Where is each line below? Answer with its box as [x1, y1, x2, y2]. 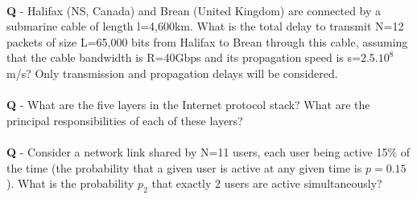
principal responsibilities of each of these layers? [6, 112, 243, 128]
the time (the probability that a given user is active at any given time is [6, 159, 362, 176]
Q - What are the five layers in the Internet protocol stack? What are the [6, 96, 370, 113]
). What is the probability [6, 175, 134, 192]
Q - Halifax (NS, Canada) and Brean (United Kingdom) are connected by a [6, 2, 382, 18]
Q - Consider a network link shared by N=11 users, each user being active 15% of [6, 143, 411, 160]
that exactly [151, 175, 212, 192]
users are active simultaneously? [224, 175, 382, 192]
